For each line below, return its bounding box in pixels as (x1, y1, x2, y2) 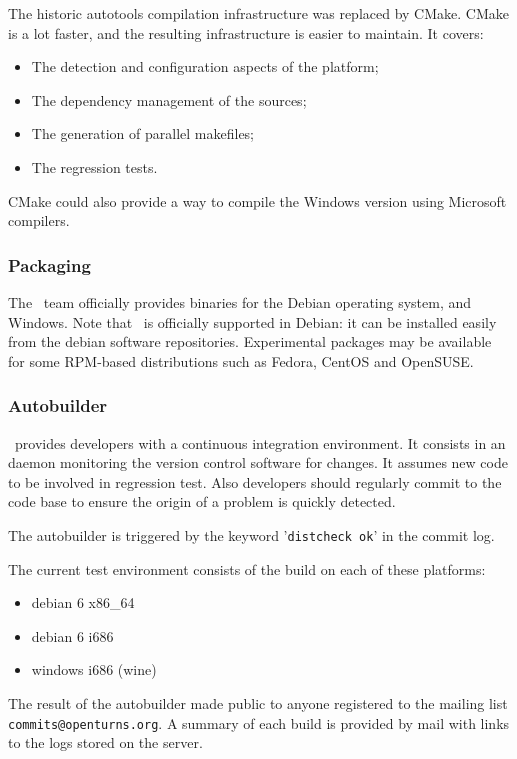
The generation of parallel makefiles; (31, 123, 255, 144)
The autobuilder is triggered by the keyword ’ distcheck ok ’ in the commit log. (8, 524, 495, 545)
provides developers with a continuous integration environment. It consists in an (14, 432, 506, 453)
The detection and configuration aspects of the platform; (31, 56, 379, 77)
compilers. (8, 210, 70, 231)
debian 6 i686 (31, 625, 114, 646)
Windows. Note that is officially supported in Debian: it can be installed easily (8, 311, 497, 332)
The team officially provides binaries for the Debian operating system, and (8, 291, 472, 312)
